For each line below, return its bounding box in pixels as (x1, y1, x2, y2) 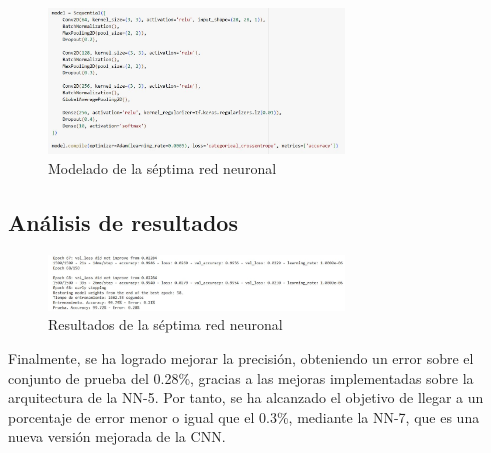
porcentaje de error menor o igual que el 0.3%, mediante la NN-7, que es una (8, 406, 480, 427)
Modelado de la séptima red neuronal (48, 158, 277, 179)
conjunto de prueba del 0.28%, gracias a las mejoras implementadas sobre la (8, 367, 474, 388)
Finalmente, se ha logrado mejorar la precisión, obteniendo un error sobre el (8, 348, 474, 368)
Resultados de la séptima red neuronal (48, 314, 283, 335)
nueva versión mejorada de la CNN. (8, 426, 226, 447)
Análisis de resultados (8, 207, 238, 238)
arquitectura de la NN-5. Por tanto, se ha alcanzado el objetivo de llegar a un (8, 387, 484, 408)
